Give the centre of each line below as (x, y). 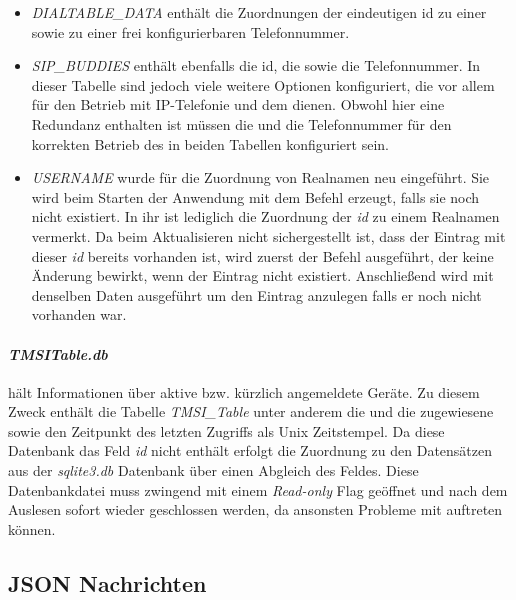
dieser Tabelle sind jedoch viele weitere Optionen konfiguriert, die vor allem (263, 84)
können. (32, 528)
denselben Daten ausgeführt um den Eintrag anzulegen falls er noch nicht (256, 294)
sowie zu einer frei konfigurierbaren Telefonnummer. (190, 31)
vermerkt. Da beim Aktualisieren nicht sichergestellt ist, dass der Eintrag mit (268, 235)
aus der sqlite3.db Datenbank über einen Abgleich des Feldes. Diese (213, 470)
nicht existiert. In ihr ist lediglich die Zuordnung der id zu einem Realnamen (265, 216)
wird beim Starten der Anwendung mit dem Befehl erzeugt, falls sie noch (255, 196)
